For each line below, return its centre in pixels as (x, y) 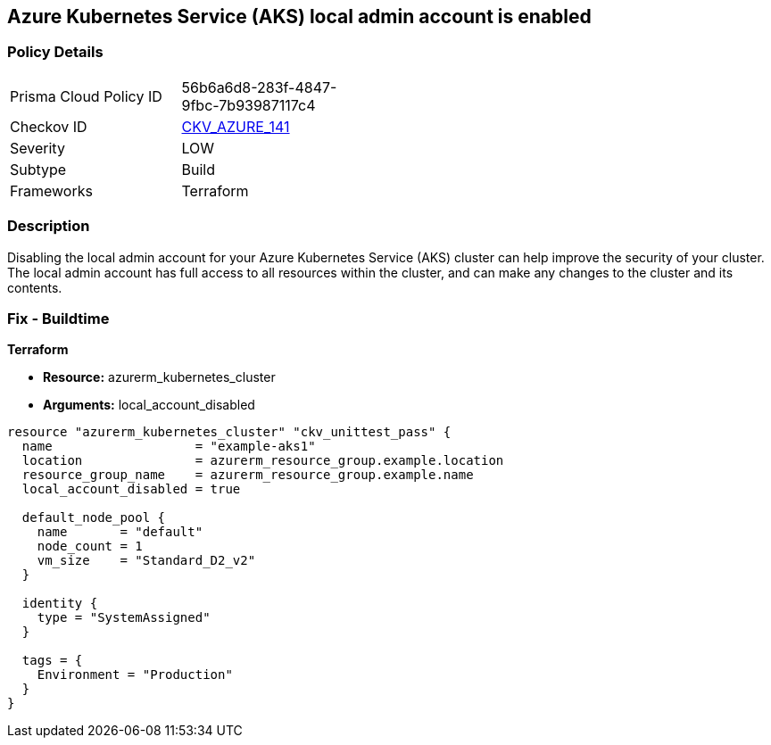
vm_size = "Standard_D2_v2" (146, 561)
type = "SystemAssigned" (124, 618)
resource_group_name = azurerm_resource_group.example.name (248, 475)
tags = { (52, 661)
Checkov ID (49, 126)
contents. (35, 287)
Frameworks (51, 190)
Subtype (38, 169)
